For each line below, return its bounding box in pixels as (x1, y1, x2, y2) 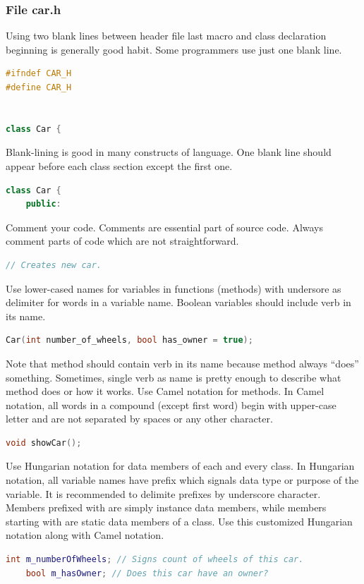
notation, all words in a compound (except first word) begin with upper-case (6, 397, 336, 412)
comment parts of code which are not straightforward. (6, 233, 239, 248)
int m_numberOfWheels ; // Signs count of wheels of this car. (6, 554, 304, 565)
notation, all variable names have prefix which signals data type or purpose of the (6, 473, 359, 487)
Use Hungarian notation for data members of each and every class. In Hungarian (6, 458, 355, 473)
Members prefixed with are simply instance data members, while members (6, 500, 327, 515)
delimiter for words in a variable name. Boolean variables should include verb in (6, 295, 351, 310)
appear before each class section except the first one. (6, 158, 233, 173)
